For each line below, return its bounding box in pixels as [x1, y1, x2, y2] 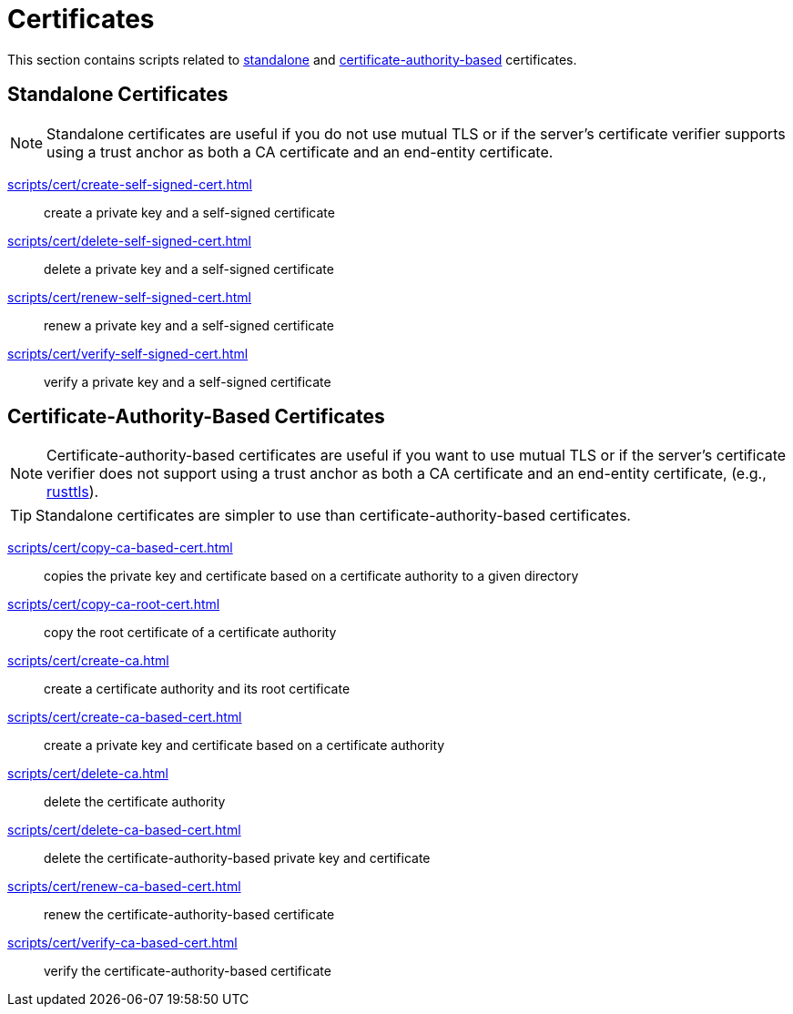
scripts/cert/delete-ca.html [7, 766, 168, 782]
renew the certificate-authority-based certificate [44, 907, 335, 923]
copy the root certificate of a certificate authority [44, 624, 337, 641]
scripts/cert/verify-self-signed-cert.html [7, 345, 249, 361]
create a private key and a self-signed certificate [44, 204, 335, 220]
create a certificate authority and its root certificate [44, 681, 351, 697]
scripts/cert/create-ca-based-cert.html [7, 709, 242, 725]
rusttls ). [46, 482, 99, 502]
